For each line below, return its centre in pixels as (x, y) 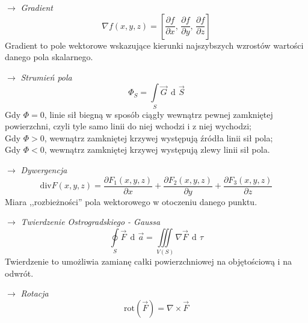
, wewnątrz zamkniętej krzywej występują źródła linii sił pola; (159, 137)
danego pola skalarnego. (49, 57)
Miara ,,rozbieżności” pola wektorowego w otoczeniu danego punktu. (131, 201)
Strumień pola (46, 77)
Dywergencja (44, 170)
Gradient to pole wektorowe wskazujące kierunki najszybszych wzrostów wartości (154, 45)
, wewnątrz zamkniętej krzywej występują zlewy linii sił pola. (157, 149)
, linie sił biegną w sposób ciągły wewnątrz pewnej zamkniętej (159, 114)
